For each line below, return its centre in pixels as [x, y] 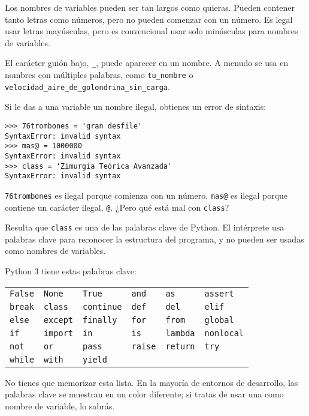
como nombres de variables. [55, 251]
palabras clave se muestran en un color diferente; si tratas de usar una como [144, 394]
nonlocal [224, 333]
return [180, 346]
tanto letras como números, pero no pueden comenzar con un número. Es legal [149, 19]
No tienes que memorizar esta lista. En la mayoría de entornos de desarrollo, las [152, 382]
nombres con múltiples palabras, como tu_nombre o [99, 75]
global [219, 320]
